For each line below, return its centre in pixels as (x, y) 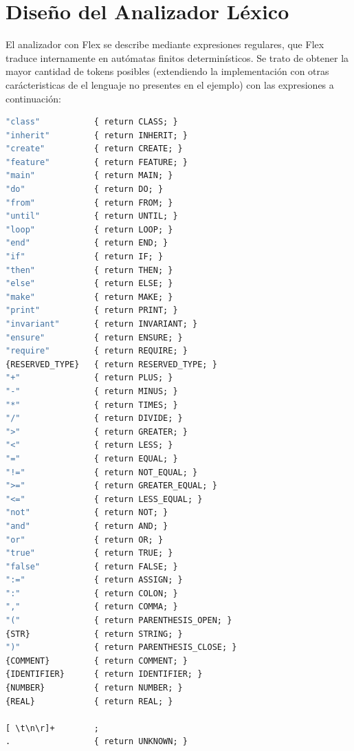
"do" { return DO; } (85, 189)
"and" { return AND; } (87, 526)
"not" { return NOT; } (87, 513)
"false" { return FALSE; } (92, 566)
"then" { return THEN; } (89, 270)
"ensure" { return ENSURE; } (94, 337)
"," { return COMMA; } (92, 607)
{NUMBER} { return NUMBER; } (94, 688)
